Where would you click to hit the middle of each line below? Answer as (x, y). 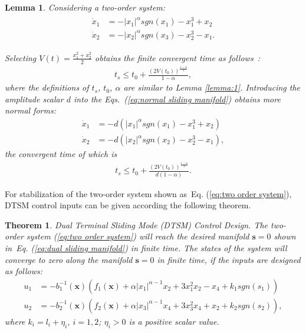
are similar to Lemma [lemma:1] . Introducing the (212, 87)
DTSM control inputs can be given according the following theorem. (128, 205)
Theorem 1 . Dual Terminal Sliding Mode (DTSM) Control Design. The (136, 224)
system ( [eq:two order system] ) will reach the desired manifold (138, 236)
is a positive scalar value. (174, 321)
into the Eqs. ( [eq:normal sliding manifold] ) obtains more (177, 99)
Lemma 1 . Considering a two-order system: (85, 7)
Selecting (21, 57)
